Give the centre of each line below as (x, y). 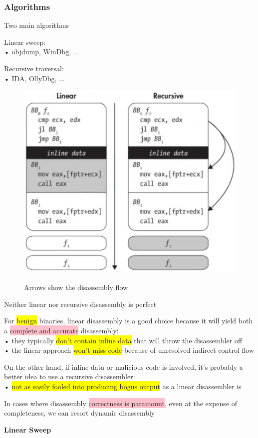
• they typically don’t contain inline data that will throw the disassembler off (123, 340)
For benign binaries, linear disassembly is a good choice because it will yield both (129, 321)
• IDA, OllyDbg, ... (34, 78)
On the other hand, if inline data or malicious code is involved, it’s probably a (124, 366)
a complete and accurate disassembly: (61, 330)
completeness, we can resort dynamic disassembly (80, 413)
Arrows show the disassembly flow (76, 287)
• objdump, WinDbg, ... (42, 52)
